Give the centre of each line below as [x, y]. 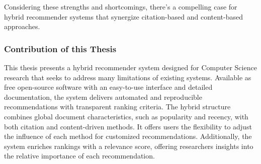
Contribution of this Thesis [60, 48]
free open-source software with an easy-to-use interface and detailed [108, 87]
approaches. [22, 26]
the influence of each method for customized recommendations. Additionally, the [128, 136]
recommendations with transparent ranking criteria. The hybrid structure [117, 107]
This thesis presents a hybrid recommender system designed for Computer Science [130, 67]
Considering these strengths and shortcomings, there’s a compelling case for [121, 7]
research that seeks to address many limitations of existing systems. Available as [128, 77]
